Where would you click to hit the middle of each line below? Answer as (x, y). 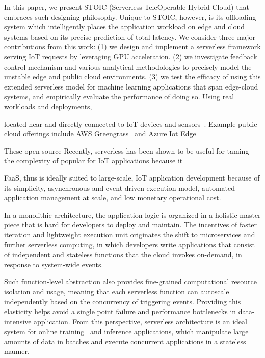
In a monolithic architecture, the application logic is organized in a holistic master (132, 214)
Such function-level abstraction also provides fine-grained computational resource (130, 281)
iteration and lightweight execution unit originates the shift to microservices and (130, 234)
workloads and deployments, (48, 106)
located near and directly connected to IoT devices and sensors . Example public (131, 123)
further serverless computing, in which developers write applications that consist (129, 244)
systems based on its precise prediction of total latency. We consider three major (130, 36)
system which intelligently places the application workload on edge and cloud (124, 27)
